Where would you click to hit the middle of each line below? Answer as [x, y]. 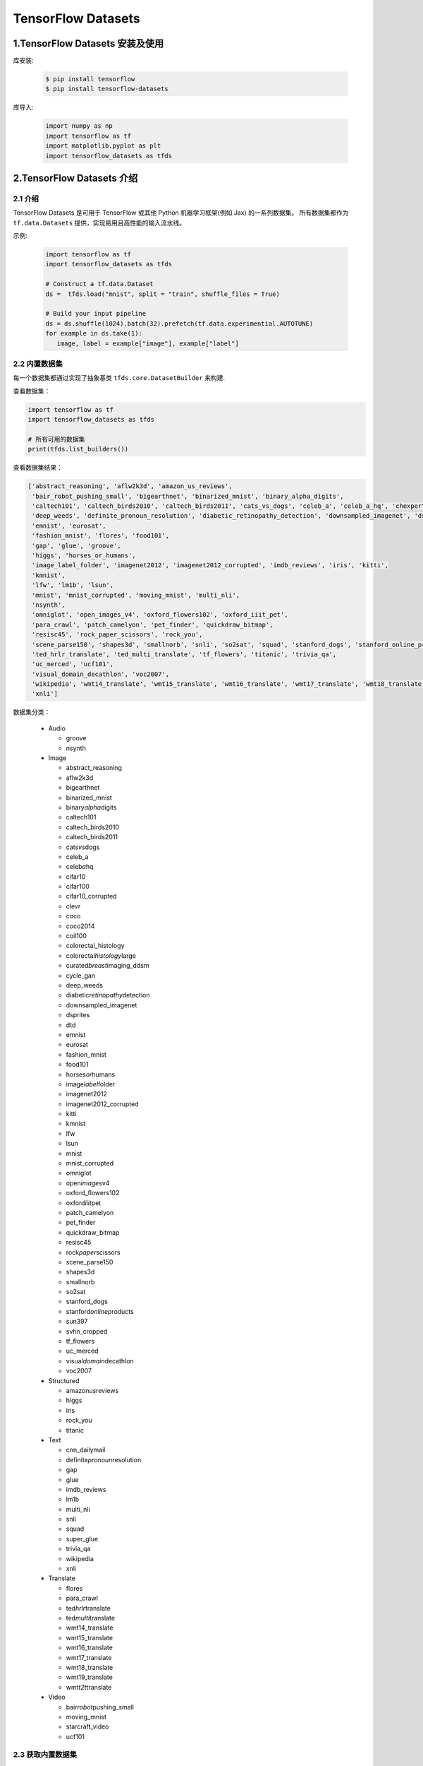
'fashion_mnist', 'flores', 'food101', [100, 536]
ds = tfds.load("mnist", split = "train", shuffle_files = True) [163, 294]
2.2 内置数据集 [38, 364]
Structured [64, 1380]
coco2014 [80, 926]
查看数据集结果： [38, 468]
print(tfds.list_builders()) [78, 449]
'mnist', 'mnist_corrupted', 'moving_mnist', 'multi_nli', [136, 595]
